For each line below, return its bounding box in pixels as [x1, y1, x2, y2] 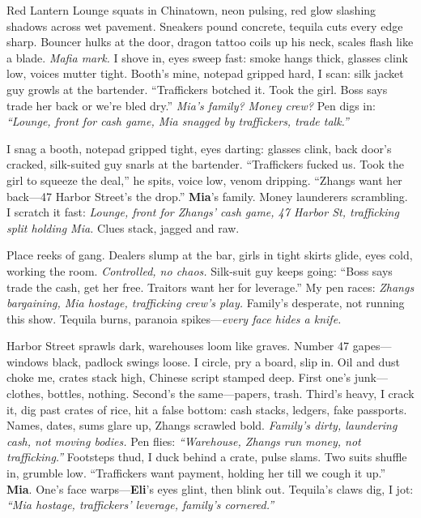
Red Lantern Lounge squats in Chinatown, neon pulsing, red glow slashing [6, 2, 376, 18]
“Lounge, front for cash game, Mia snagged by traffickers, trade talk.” [6, 113, 349, 130]
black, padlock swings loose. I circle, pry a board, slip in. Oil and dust [52, 353, 400, 370]
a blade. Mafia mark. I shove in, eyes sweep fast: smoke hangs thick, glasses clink [6, 49, 409, 66]
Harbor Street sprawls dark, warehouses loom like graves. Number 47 [6, 337, 350, 354]
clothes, [6, 385, 44, 402]
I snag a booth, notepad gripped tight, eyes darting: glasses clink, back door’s [6, 139, 392, 156]
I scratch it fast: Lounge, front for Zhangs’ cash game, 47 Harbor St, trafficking [6, 203, 399, 220]
